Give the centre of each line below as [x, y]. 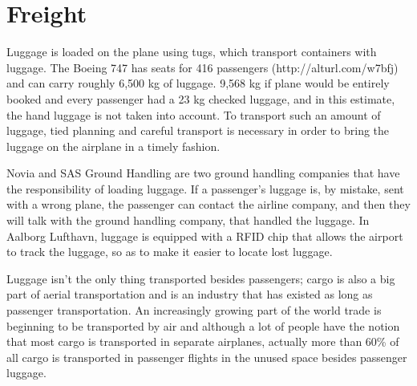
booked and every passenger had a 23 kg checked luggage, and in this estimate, [201, 98]
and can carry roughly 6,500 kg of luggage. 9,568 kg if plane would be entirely [198, 83]
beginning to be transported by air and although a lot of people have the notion [203, 325]
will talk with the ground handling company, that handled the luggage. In [188, 220]
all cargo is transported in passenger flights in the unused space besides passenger [207, 357]
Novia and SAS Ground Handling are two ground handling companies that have [203, 173]
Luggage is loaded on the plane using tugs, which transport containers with [192, 52]
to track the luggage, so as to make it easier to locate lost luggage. [170, 252]
